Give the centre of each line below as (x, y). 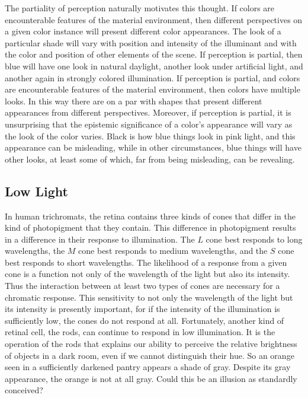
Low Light (36, 191)
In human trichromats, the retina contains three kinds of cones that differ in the (150, 216)
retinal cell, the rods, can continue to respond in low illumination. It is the (140, 332)
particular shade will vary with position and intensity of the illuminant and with (151, 42)
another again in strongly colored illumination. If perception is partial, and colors (153, 77)
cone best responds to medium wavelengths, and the (173, 251)
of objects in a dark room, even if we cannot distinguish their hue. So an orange (150, 355)
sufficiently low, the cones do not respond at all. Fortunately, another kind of (145, 320)
